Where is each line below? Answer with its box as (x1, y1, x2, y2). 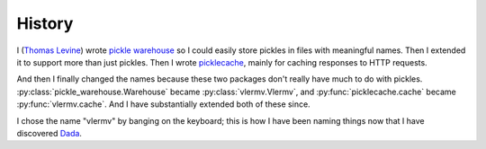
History (16, 13, 74, 33)
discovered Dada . (16, 127, 83, 138)
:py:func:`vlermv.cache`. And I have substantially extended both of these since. (16, 99, 310, 110)
